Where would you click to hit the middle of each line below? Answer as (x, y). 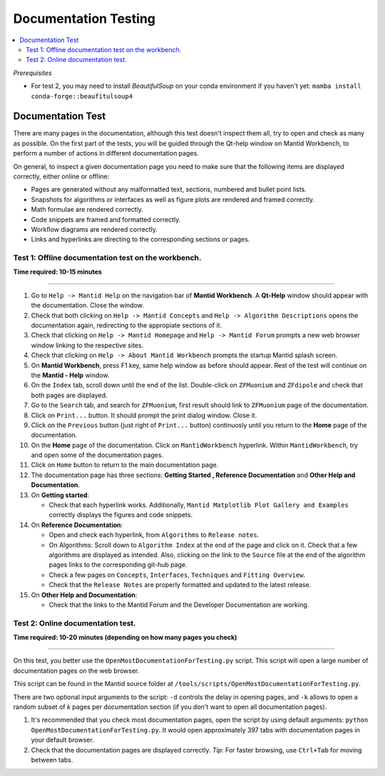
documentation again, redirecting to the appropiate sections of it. (127, 325)
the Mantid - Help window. (70, 375)
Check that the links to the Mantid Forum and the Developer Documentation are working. (179, 604)
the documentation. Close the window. (87, 305)
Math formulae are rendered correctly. (87, 210)
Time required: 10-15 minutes (58, 272)
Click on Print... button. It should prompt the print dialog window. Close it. (144, 415)
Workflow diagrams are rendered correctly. (94, 229)
